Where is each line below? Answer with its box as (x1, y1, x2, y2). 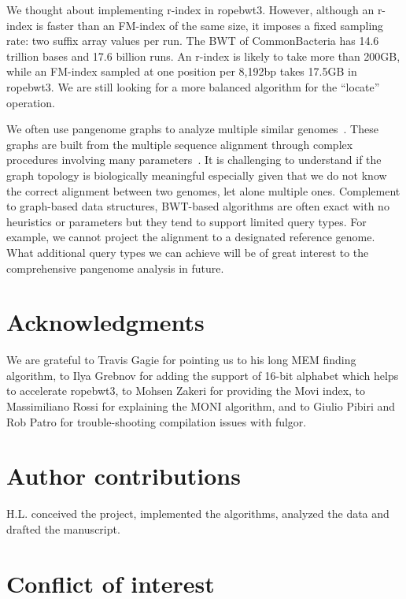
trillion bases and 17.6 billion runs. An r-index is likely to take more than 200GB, (6, 47, 400, 64)
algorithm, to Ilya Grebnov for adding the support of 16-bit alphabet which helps (6, 366, 399, 383)
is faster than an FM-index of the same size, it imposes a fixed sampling (35, 17, 384, 33)
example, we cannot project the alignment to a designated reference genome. (6, 229, 375, 245)
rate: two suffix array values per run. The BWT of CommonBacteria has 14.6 (6, 32, 379, 49)
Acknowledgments (6, 306, 205, 338)
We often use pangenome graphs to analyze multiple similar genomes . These (6, 121, 378, 137)
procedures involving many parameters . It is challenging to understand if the (6, 151, 382, 168)
